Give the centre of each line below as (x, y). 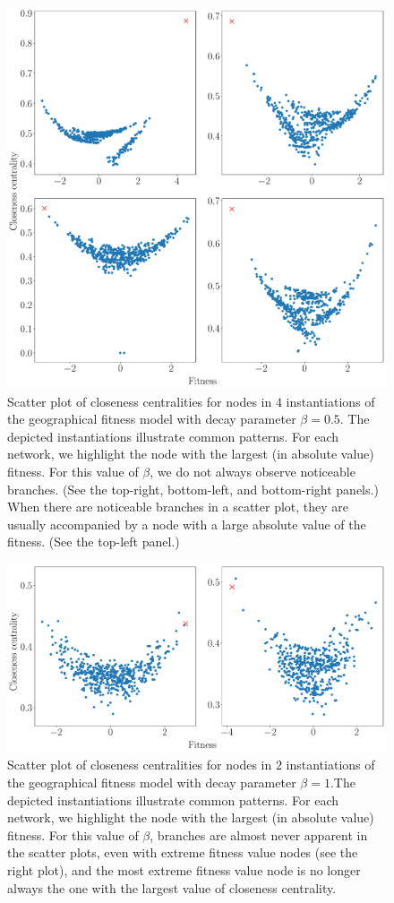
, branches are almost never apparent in (259, 834)
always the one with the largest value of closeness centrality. (172, 887)
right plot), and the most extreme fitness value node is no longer (184, 869)
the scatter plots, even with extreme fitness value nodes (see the (183, 852)
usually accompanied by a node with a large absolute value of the (187, 524)
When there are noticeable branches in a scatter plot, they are (178, 507)
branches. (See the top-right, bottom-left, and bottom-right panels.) (193, 489)
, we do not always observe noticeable (253, 472)
